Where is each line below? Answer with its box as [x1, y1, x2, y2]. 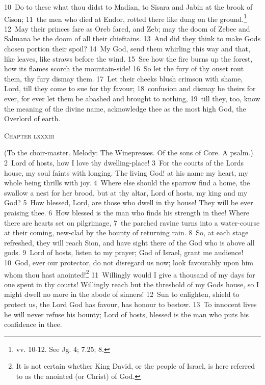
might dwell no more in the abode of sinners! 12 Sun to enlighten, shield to [4, 289, 240, 299]
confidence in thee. [4, 319, 62, 329]
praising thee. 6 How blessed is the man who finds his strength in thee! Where [4, 207, 249, 217]
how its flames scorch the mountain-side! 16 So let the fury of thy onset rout [4, 63, 244, 74]
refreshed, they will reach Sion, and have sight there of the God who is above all [4, 237, 255, 248]
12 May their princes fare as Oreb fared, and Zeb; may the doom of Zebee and [4, 23, 250, 34]
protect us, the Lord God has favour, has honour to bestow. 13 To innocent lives [4, 298, 257, 309]
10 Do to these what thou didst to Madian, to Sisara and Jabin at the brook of [4, 2, 253, 12]
